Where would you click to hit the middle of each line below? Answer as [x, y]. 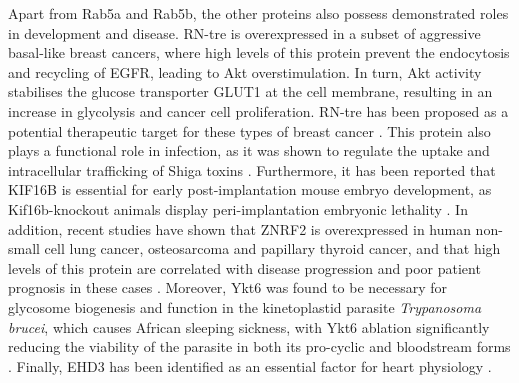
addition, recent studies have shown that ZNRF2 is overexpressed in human [239, 228]
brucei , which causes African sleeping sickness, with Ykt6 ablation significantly [249, 326]
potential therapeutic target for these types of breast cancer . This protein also [249, 130]
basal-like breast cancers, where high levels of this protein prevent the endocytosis [259, 52]
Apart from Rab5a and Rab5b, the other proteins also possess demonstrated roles [258, 13]
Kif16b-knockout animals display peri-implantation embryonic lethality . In [238, 208]
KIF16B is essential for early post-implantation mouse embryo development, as [250, 189]
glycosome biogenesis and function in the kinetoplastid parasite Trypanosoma [245, 306]
